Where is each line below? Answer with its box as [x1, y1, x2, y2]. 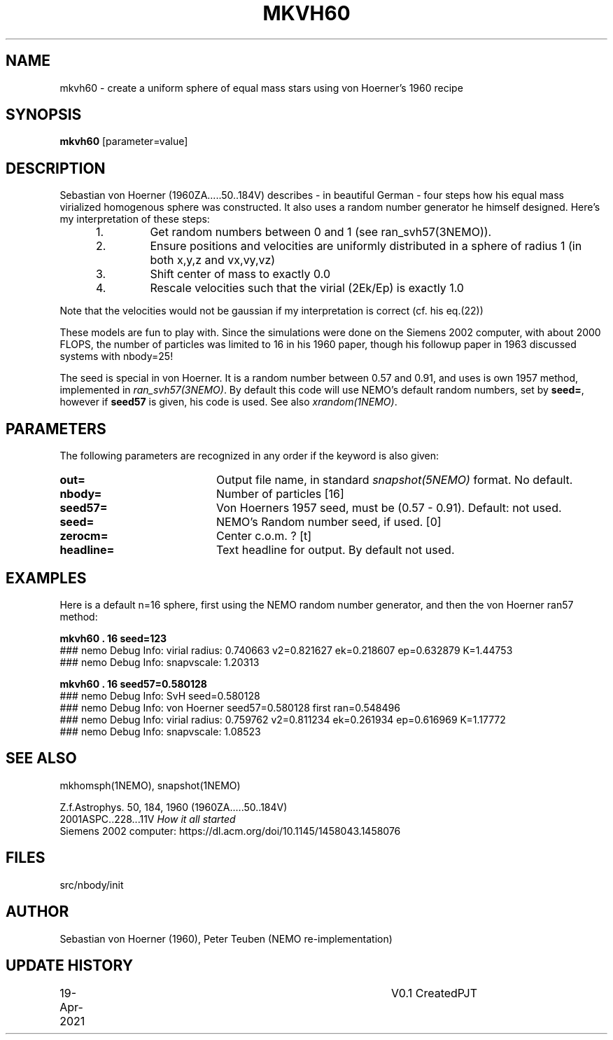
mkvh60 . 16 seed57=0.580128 [59, 677, 207, 690]
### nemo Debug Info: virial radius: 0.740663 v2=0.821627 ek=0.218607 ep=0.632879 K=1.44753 [59, 644, 513, 656]
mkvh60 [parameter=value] [59, 135, 188, 148]
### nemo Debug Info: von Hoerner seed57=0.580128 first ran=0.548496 [59, 701, 400, 714]
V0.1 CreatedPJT [390, 986, 477, 1001]
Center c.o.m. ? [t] [216, 529, 312, 543]
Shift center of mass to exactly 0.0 [150, 267, 331, 282]
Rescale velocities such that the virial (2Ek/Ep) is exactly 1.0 [150, 281, 464, 296]
